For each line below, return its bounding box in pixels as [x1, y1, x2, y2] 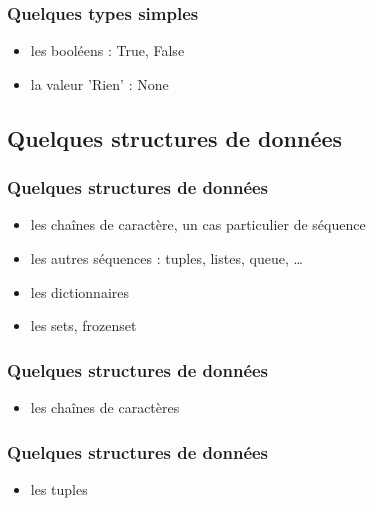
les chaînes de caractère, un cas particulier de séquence [30, 214, 366, 235]
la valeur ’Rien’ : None [30, 73, 169, 94]
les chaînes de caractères [30, 397, 180, 417]
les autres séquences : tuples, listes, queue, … [30, 248, 303, 268]
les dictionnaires [30, 281, 129, 302]
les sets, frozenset [30, 315, 137, 336]
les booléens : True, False [30, 40, 185, 61]
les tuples [30, 478, 88, 499]
